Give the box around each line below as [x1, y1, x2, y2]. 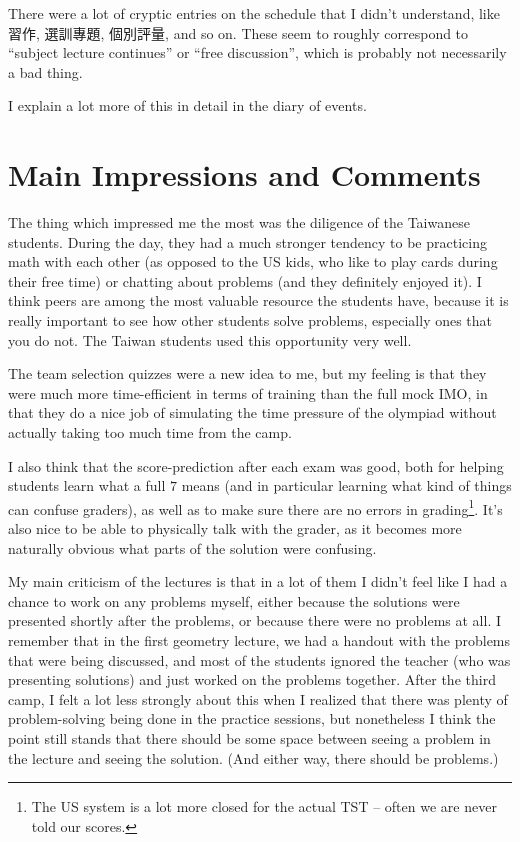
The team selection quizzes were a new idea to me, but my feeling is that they [8, 363, 487, 384]
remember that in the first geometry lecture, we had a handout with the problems [8, 630, 511, 651]
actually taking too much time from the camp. [8, 422, 292, 443]
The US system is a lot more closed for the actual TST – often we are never [31, 796, 497, 817]
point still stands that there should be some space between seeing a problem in [8, 728, 491, 748]
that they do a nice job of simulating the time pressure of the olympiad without [8, 402, 497, 423]
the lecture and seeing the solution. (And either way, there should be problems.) [8, 747, 499, 768]
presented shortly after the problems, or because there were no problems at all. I [8, 610, 501, 631]
